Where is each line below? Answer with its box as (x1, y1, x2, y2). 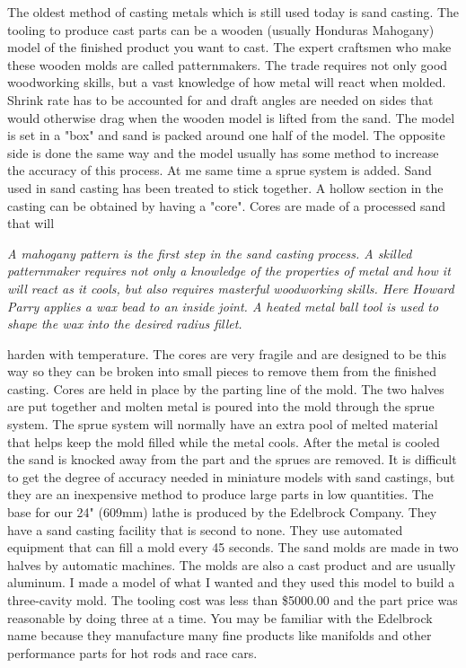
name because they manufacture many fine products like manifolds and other (7, 626, 432, 645)
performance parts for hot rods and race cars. (7, 643, 258, 662)
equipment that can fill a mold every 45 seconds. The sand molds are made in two (7, 538, 459, 557)
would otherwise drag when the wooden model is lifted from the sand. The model (7, 108, 455, 127)
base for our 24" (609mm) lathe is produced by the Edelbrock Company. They (7, 503, 437, 522)
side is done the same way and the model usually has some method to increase (7, 143, 439, 162)
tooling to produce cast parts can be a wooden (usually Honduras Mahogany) (7, 20, 435, 39)
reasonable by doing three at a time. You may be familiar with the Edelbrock (7, 608, 433, 627)
